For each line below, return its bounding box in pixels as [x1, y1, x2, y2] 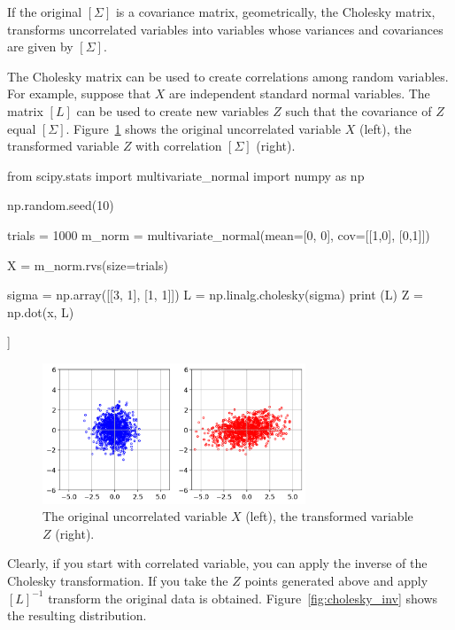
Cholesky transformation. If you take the [7, 571, 228, 589]
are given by [7, 37, 73, 56]
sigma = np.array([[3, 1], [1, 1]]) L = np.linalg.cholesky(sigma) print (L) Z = [7, 285, 423, 304]
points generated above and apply [244, 571, 428, 589]
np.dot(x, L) [7, 302, 74, 321]
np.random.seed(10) [7, 196, 114, 214]
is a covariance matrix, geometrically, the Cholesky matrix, [115, 3, 436, 20]
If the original [7, 3, 82, 20]
